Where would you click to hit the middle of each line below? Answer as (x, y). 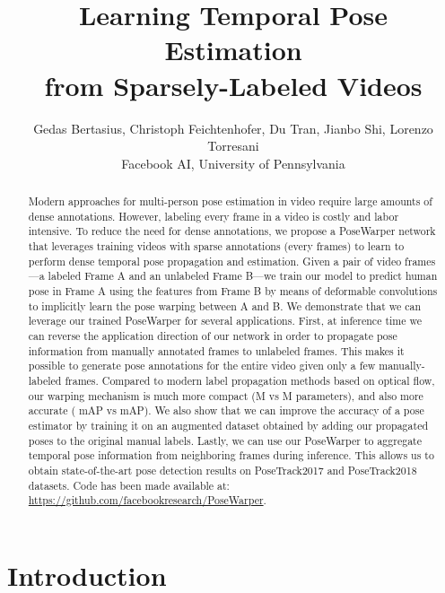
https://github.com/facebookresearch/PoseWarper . (147, 500)
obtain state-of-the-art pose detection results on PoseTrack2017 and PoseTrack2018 (222, 470)
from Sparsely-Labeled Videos (233, 85)
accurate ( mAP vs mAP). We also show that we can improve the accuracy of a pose (226, 410)
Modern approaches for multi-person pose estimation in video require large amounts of (230, 201)
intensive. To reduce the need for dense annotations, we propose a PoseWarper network (232, 231)
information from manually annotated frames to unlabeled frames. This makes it (216, 350)
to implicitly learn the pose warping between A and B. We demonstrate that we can (225, 305)
